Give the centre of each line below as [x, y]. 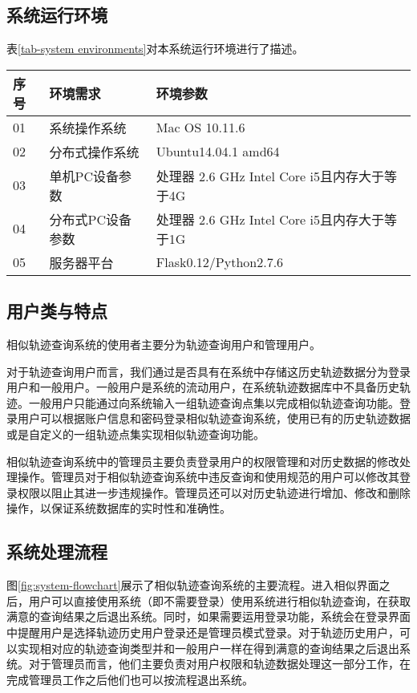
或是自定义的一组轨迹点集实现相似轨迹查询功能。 [136, 434]
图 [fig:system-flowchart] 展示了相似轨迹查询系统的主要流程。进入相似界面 [193, 585]
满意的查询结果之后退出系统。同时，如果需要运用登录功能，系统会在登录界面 [208, 616]
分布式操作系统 [94, 152]
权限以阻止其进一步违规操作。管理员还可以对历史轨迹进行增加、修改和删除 [214, 492]
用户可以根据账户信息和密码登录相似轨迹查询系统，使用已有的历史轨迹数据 [214, 418]
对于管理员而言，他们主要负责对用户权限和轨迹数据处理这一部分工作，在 [219, 664]
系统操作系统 [88, 128]
